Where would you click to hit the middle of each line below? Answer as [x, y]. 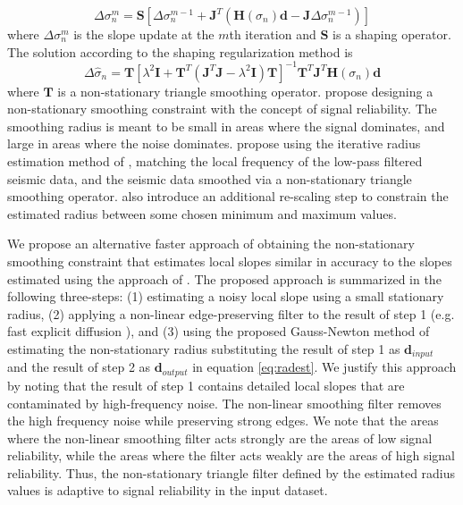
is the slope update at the [144, 34]
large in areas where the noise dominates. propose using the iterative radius [214, 143]
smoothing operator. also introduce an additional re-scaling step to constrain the [228, 196]
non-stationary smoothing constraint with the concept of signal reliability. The [222, 109]
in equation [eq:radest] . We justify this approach [324, 367]
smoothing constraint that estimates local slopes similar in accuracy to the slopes [230, 261]
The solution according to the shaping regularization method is [180, 51]
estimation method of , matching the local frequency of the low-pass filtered [215, 161]
